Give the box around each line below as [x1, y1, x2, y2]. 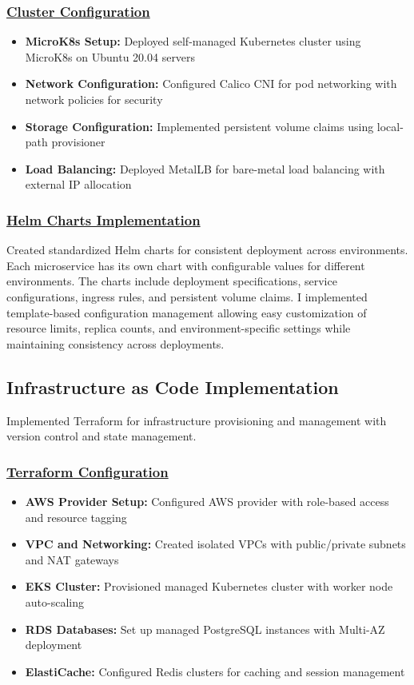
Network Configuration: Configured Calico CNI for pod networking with [25, 75, 397, 92]
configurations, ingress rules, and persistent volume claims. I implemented [6, 288, 368, 305]
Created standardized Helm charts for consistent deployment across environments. [6, 241, 408, 258]
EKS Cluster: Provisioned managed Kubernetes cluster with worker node [25, 578, 393, 595]
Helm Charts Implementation [6, 209, 201, 229]
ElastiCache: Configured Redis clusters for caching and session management [25, 663, 405, 679]
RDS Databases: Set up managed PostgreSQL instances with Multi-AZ [25, 620, 385, 637]
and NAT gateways [25, 551, 119, 568]
